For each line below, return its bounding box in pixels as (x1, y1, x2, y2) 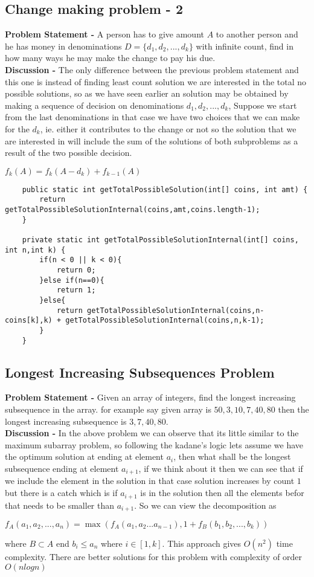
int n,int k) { (5, 245, 66, 254)
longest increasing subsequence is (5, 414, 127, 427)
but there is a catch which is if (5, 486, 118, 499)
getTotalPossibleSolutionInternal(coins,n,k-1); (65, 316, 264, 325)
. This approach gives (162, 537, 242, 549)
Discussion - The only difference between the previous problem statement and (5, 63, 299, 76)
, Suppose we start (228, 98, 297, 111)
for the (5, 122, 30, 135)
